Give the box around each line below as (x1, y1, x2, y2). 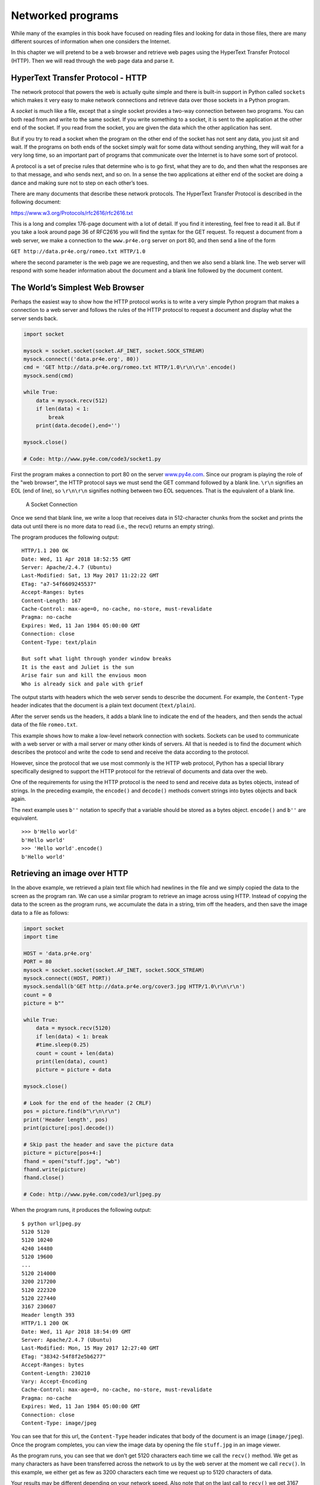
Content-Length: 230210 (21, 1370, 91, 1376)
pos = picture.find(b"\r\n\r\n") (23, 1108, 121, 1115)
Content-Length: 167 (21, 597, 81, 604)
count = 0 (23, 991, 52, 998)
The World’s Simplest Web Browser (11, 282, 145, 292)
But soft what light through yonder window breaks (21, 655, 172, 662)
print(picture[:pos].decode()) (23, 1124, 115, 1132)
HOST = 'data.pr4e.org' (23, 950, 93, 956)
